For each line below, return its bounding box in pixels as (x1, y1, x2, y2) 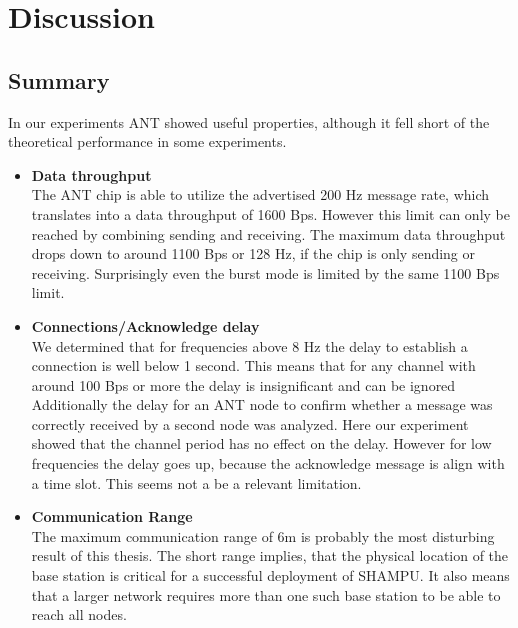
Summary (8, 64, 110, 95)
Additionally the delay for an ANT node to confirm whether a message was (31, 394, 493, 415)
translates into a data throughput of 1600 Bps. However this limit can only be (31, 203, 510, 224)
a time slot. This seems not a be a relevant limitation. (31, 472, 362, 493)
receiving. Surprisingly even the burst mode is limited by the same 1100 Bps (31, 262, 500, 283)
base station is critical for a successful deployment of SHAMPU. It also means (31, 565, 510, 586)
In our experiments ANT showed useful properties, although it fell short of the (8, 111, 490, 132)
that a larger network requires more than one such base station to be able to (31, 584, 501, 605)
